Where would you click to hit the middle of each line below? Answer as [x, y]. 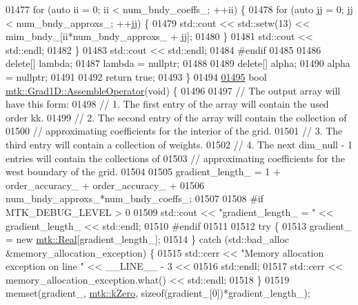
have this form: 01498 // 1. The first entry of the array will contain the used [167, 104]
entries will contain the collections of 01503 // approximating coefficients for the [175, 158]
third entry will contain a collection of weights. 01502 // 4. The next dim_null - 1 [179, 144]
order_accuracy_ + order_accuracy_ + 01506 [105, 185]
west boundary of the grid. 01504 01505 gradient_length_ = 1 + [143, 171]
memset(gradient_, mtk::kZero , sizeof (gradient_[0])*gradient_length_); [158, 293]
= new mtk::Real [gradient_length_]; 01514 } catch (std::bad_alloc [148, 239]
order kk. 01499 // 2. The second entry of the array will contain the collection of [176, 117]
